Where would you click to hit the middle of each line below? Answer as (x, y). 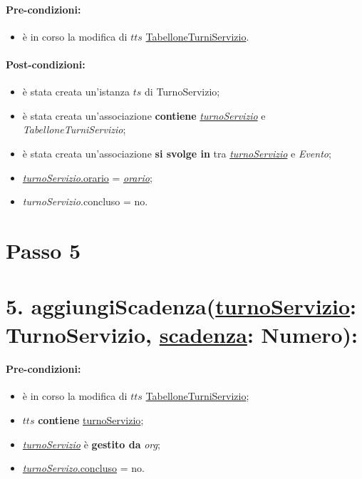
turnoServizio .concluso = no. (85, 201)
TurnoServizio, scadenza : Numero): (182, 334)
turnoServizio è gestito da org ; (91, 444)
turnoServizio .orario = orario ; (87, 177)
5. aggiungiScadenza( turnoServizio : (181, 306)
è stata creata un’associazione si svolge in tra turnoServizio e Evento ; (177, 153)
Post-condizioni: (46, 64)
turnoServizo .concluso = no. (83, 468)
